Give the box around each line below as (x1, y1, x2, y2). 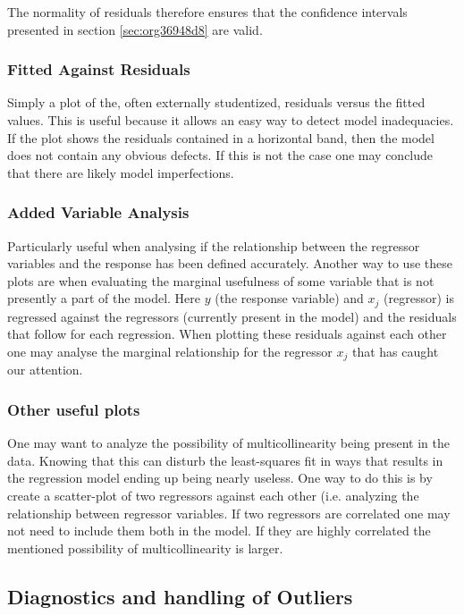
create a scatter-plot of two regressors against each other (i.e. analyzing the (7, 486, 419, 505)
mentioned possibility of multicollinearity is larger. (7, 538, 283, 557)
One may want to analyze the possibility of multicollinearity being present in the (7, 434, 450, 452)
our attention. (7, 360, 83, 379)
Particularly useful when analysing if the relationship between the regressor (7, 236, 420, 255)
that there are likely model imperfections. (7, 163, 234, 181)
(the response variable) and (215, 289, 364, 307)
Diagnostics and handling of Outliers (7, 582, 353, 610)
